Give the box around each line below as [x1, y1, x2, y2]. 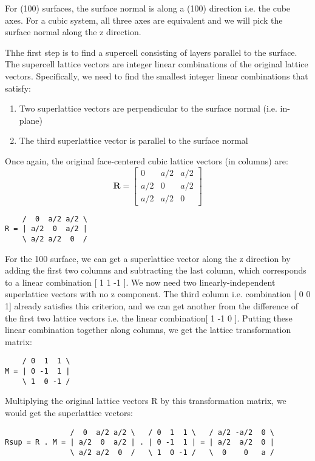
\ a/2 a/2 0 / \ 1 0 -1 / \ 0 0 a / [70, 448, 274, 457]
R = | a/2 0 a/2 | [5, 224, 88, 234]
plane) [19, 113, 42, 126]
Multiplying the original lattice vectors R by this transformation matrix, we [5, 394, 286, 407]
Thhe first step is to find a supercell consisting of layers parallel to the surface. [5, 45, 297, 58]
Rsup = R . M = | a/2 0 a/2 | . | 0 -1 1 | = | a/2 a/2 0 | [5, 438, 274, 447]
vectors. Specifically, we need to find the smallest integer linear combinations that [5, 69, 308, 82]
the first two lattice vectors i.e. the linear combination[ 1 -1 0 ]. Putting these [5, 311, 293, 324]
